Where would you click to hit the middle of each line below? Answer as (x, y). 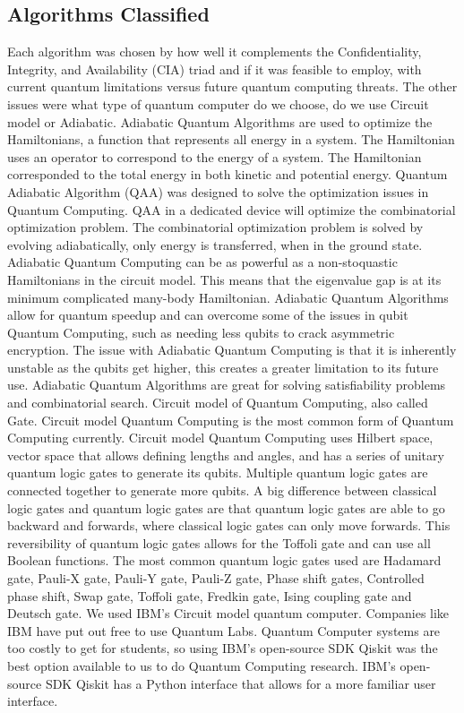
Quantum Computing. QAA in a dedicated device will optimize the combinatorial (232, 209)
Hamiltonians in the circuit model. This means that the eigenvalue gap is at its (224, 279)
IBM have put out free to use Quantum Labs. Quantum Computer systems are (224, 630)
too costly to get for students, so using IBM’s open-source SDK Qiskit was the (223, 648)
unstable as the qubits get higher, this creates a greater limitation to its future (223, 367)
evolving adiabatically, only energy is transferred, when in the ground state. (215, 244)
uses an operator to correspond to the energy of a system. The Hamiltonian (215, 156)
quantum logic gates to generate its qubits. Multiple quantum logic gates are (218, 472)
